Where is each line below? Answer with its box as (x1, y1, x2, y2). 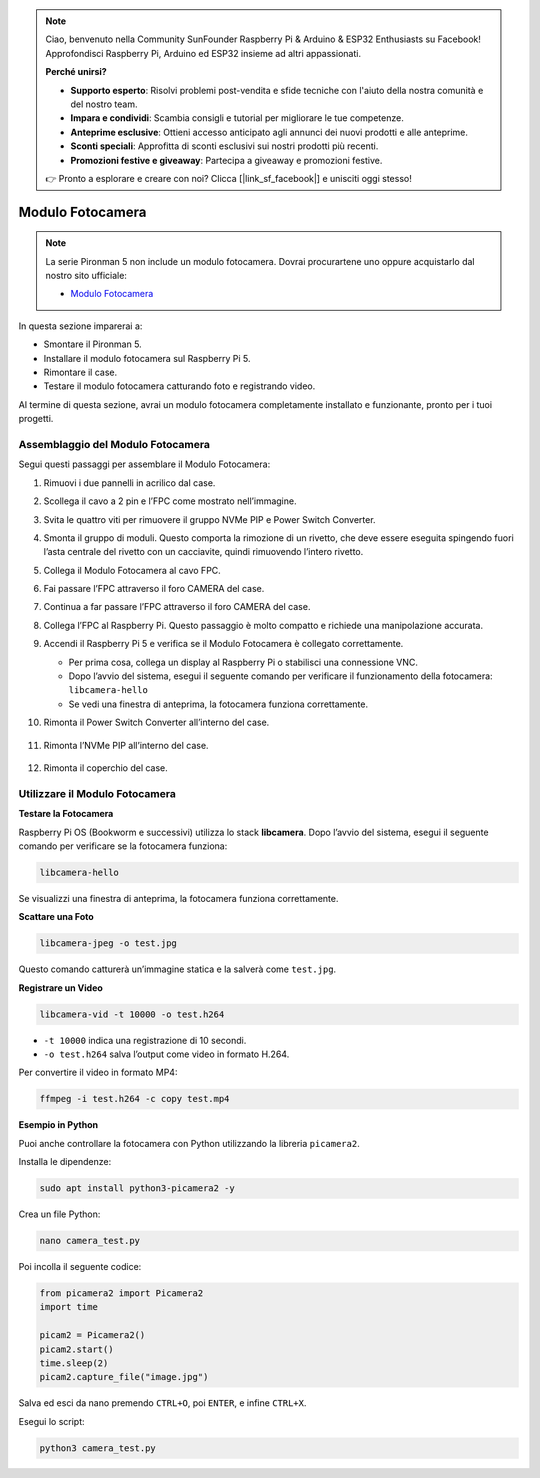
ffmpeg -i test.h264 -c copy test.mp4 (39, 1093, 230, 1105)
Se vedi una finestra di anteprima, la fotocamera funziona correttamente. (68, 698, 369, 710)
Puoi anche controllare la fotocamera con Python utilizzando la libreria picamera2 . (18, 1137, 360, 1149)
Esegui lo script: (18, 1415, 85, 1427)
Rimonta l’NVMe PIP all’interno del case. (43, 739, 209, 751)
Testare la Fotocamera (18, 808, 114, 820)
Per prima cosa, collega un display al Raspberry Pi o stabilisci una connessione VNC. (68, 656, 419, 668)
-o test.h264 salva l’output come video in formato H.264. (43, 1048, 290, 1060)
